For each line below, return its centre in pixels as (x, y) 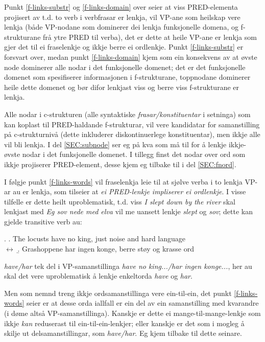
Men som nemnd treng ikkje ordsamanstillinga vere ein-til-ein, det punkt (118, 293)
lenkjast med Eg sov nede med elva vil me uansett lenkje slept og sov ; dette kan (129, 211)
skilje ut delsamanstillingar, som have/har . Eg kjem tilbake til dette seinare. (123, 333)
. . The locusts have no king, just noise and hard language (95, 238)
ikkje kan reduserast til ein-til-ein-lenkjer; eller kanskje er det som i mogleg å (124, 323)
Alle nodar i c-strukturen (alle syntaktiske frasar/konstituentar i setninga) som (127, 114)
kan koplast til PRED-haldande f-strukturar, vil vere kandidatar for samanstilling (132, 124)
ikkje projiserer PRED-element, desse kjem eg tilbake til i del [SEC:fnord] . (120, 164)
